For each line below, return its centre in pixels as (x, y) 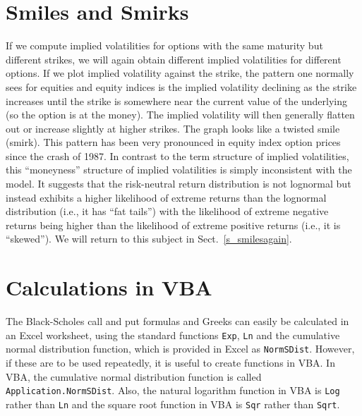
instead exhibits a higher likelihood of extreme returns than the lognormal (166, 197)
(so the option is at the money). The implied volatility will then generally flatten (180, 115)
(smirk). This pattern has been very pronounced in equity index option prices (173, 142)
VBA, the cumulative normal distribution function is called (134, 376)
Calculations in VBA (109, 287)
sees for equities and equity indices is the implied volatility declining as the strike (181, 86)
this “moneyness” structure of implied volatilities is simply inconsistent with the (179, 170)
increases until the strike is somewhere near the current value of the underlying (177, 100)
